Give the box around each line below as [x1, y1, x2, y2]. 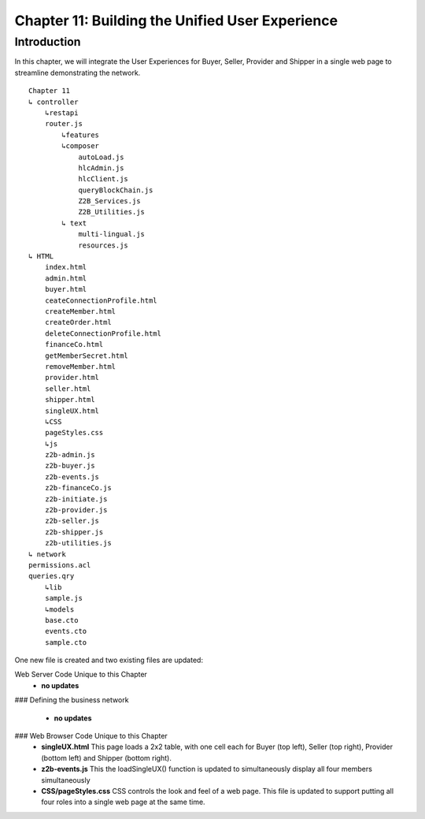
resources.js [78, 240, 129, 250]
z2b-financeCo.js [44, 483, 112, 493]
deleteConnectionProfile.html [44, 329, 161, 338]
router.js [44, 119, 83, 128]
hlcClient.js [78, 174, 129, 184]
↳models [44, 605, 75, 614]
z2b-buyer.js [44, 461, 95, 471]
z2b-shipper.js [44, 527, 104, 536]
